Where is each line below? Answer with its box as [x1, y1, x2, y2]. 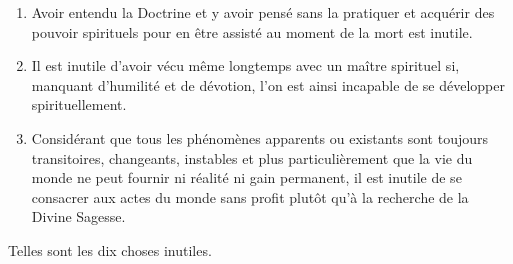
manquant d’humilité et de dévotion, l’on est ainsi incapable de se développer [31, 74, 505, 95]
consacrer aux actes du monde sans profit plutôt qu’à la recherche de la [31, 186, 469, 207]
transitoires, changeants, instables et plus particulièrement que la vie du [31, 147, 473, 168]
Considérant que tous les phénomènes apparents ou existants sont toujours [31, 127, 488, 148]
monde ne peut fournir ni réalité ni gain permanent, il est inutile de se [31, 167, 462, 188]
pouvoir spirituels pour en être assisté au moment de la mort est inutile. [31, 21, 473, 42]
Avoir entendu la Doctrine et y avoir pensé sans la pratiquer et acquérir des [31, 2, 495, 22]
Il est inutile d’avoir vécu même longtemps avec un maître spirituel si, [31, 55, 460, 76]
